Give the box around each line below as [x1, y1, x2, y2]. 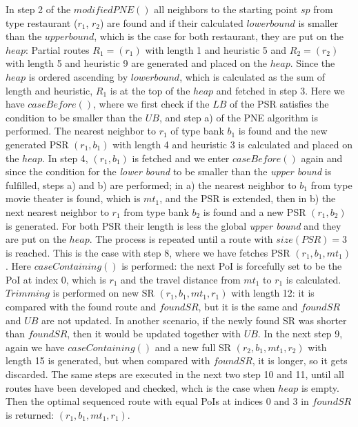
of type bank [170, 123, 224, 138]
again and [301, 150, 343, 165]
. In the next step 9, [257, 326, 343, 341]
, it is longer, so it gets [252, 353, 348, 368]
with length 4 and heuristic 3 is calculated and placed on [112, 137, 353, 151]
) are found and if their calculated [99, 15, 243, 30]
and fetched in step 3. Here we [216, 83, 345, 97]
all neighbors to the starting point [154, 2, 298, 16]
